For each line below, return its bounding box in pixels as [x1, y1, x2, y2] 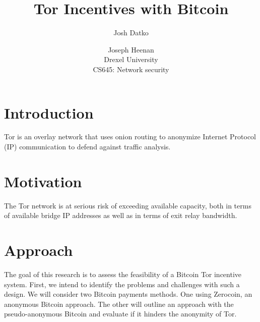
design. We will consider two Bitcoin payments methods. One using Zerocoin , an [4, 289, 252, 299]
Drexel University [104, 54, 158, 65]
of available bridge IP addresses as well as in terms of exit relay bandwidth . [4, 210, 237, 221]
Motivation [4, 171, 82, 191]
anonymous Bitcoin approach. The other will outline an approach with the [4, 298, 234, 309]
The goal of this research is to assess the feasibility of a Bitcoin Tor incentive [4, 269, 242, 280]
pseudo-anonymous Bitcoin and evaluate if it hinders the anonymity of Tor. [4, 308, 237, 319]
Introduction [4, 102, 94, 123]
